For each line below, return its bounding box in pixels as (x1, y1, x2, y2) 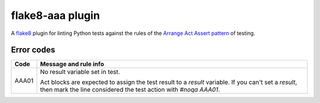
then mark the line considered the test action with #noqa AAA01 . (40, 86, 220, 94)
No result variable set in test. (40, 68, 120, 76)
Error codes (11, 45, 56, 55)
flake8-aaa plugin (11, 9, 100, 22)
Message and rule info (40, 60, 104, 68)
